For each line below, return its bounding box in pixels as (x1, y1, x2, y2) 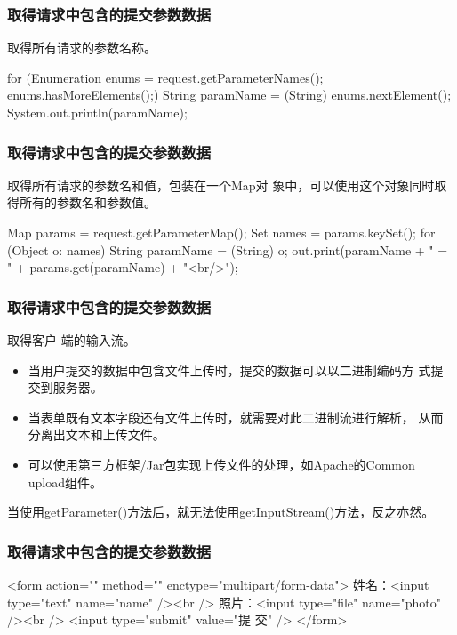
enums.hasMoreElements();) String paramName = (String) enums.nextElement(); (7, 85, 452, 104)
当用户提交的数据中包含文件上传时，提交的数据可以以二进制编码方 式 (28, 360, 431, 379)
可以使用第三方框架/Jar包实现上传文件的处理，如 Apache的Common (28, 454, 415, 473)
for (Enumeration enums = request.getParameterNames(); (7, 68, 324, 86)
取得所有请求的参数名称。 (7, 38, 156, 57)
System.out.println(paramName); (7, 103, 188, 121)
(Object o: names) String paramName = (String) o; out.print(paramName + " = (7, 240, 448, 259)
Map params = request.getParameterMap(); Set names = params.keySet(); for (7, 223, 436, 241)
